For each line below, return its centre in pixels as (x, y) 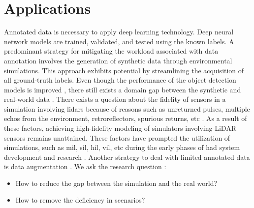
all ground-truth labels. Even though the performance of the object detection (120, 80)
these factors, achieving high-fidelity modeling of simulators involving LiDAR (120, 128)
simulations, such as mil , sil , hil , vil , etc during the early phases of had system (122, 147)
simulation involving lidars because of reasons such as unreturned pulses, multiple (127, 108)
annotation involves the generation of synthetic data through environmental (118, 60)
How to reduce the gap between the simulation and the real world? (116, 183)
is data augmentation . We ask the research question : (85, 166)
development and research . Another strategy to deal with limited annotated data (127, 157)
